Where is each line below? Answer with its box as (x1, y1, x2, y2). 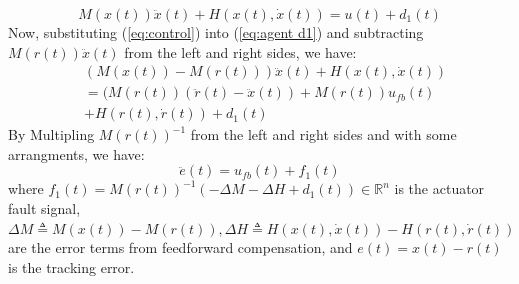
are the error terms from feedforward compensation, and (8, 237, 353, 258)
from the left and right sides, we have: (124, 41, 357, 62)
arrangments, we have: (8, 143, 145, 164)
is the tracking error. (8, 256, 135, 277)
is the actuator (394, 178, 485, 199)
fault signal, (8, 198, 81, 219)
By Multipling (8, 124, 95, 145)
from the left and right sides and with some (190, 124, 457, 145)
